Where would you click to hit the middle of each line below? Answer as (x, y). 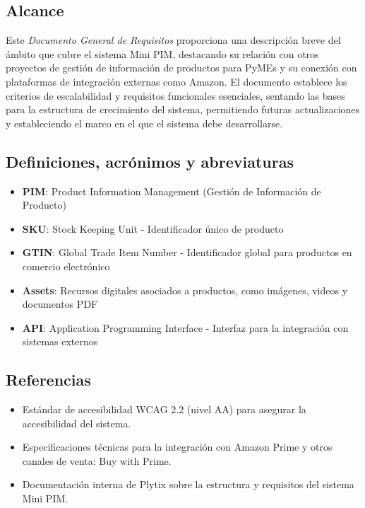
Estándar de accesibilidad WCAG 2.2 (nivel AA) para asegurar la (164, 409)
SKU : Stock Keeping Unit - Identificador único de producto (153, 228)
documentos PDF (60, 304)
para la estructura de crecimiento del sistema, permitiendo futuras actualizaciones (183, 109)
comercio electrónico (66, 266)
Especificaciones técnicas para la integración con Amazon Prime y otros (177, 447)
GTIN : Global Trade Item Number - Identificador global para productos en (187, 252)
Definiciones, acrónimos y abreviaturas (150, 161)
